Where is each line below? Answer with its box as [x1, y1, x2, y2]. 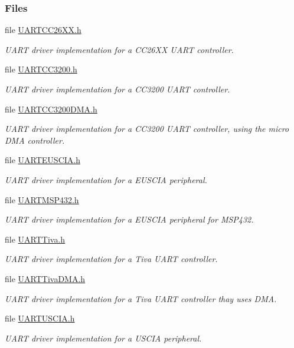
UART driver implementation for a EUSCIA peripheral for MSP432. [5, 213, 254, 226]
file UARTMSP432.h [5, 193, 79, 206]
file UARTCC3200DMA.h [5, 102, 97, 115]
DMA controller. [5, 134, 65, 146]
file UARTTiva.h [5, 233, 66, 245]
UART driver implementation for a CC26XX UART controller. [5, 43, 234, 55]
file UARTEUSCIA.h [5, 154, 80, 166]
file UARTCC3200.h [5, 63, 77, 75]
